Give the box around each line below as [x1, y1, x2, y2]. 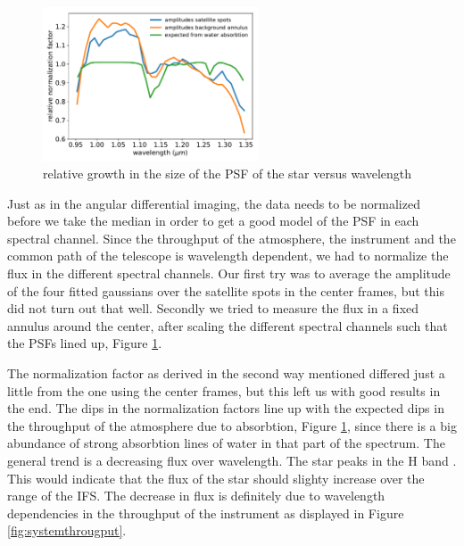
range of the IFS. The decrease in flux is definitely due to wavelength [7, 486, 385, 505]
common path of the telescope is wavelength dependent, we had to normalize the [7, 246, 449, 265]
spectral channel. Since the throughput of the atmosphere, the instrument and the [7, 228, 456, 247]
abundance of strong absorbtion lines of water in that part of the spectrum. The [7, 434, 445, 452]
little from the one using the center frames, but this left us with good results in [7, 381, 441, 400]
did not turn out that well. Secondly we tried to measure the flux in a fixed [7, 299, 419, 318]
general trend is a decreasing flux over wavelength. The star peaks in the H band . [7, 451, 457, 470]
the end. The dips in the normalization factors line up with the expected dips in [7, 399, 444, 418]
